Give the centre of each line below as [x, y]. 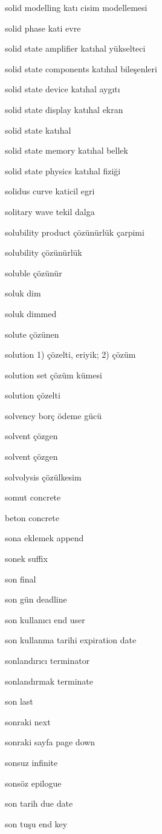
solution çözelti [33, 395]
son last [19, 701]
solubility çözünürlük [44, 252]
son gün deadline [36, 599]
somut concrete [33, 497]
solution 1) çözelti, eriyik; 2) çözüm [70, 354]
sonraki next [28, 721]
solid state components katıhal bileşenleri [81, 68]
